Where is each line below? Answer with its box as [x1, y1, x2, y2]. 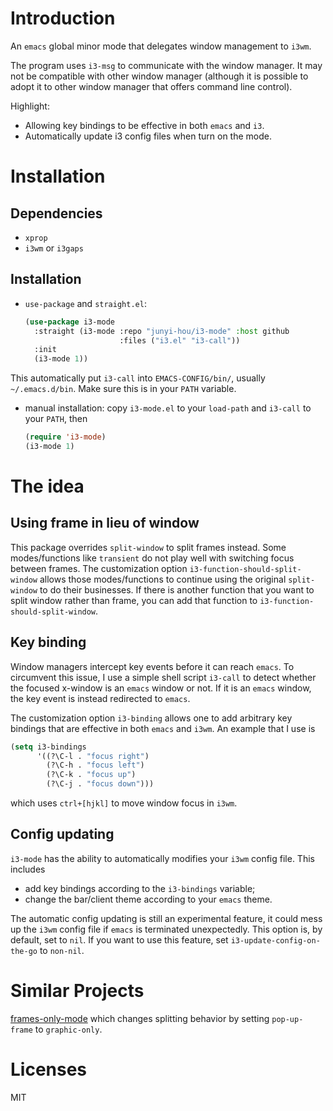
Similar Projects [10, 980, 145, 1002]
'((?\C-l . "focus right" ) [36, 751, 150, 761]
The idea [10, 475, 85, 498]
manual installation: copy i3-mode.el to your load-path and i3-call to [24, 402, 312, 414]
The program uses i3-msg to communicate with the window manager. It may [10, 59, 323, 71]
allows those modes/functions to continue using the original [39, 573, 287, 585]
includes [10, 863, 46, 875]
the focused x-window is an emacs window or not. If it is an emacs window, [10, 682, 312, 694]
